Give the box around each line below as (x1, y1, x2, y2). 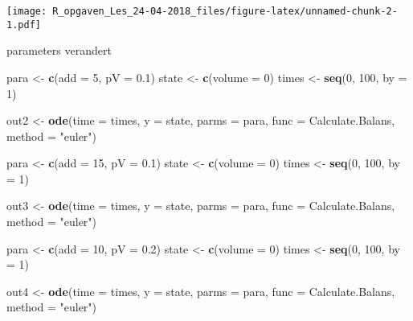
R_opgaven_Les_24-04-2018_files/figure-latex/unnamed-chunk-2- (52, 6, 398, 17)
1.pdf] (6, 19, 41, 31)
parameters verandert (6, 42, 112, 59)
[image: (6, 6, 47, 17)
